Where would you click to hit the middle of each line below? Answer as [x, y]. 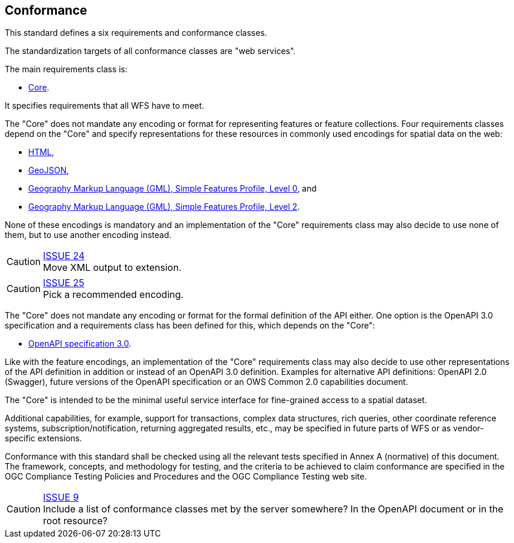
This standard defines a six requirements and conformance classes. [136, 33]
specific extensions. [43, 438]
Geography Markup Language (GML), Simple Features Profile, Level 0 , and [172, 189]
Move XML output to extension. [112, 268]
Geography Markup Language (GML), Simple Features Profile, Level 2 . [164, 207]
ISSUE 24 [64, 256]
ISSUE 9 [61, 497]
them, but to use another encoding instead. [88, 235]
